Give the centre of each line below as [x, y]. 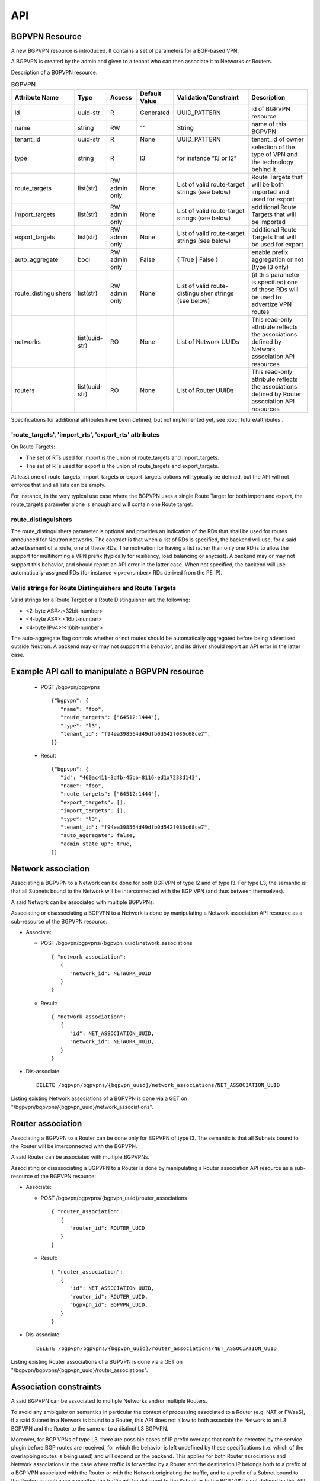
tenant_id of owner [278, 139]
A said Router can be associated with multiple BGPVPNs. [80, 1157]
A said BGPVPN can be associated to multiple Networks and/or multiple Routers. [109, 1401]
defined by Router [276, 394]
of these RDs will [275, 289]
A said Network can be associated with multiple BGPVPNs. [83, 902]
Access [121, 97]
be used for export [277, 244]
